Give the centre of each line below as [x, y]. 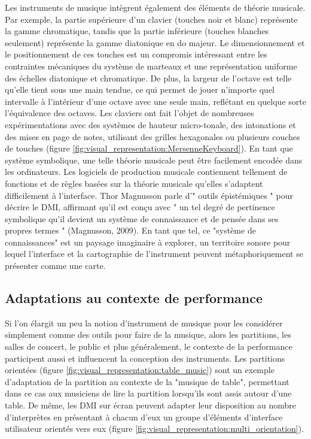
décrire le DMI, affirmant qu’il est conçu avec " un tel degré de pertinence [140, 207]
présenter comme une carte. [55, 266]
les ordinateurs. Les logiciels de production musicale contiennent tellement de [146, 172]
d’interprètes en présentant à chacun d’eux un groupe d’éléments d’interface [144, 417]
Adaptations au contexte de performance [134, 298]
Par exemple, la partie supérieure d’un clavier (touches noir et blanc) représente [151, 19]
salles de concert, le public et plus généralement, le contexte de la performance [149, 346]
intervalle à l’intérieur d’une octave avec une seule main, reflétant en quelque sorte [155, 101]
